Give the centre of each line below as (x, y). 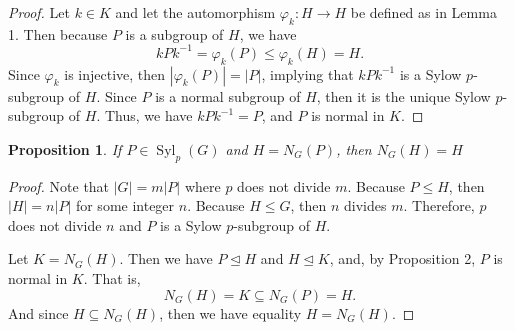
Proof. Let (39, 12)
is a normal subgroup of (228, 95)
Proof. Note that (59, 185)
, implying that (307, 73)
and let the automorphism (195, 12)
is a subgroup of (174, 33)
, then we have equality (230, 312)
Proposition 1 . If (65, 148)
